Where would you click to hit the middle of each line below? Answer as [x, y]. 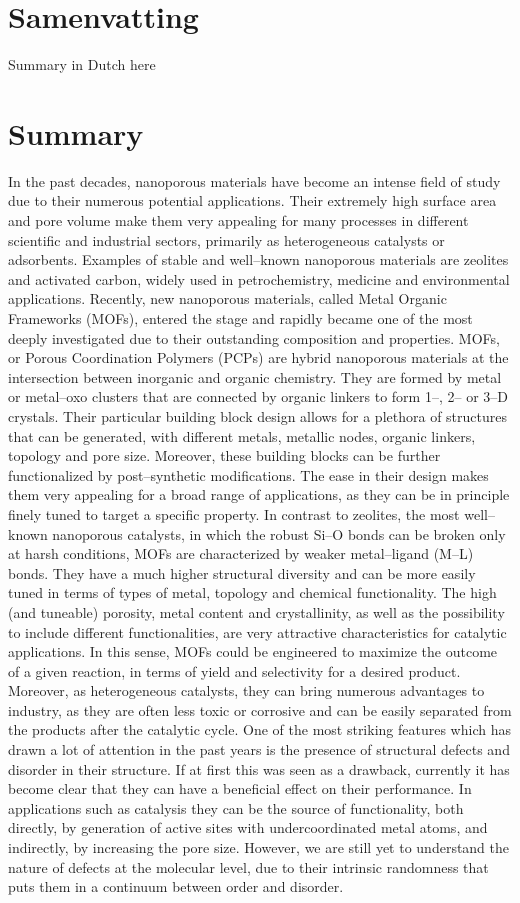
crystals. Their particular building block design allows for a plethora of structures [257, 415]
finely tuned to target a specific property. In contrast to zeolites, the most [234, 513]
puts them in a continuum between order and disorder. [176, 886]
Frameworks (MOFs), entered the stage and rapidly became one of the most [240, 318]
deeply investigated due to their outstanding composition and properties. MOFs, [254, 337]
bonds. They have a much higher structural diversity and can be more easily [242, 572]
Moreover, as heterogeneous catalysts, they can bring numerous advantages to [246, 690]
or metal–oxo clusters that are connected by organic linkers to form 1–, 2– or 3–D [258, 396]
